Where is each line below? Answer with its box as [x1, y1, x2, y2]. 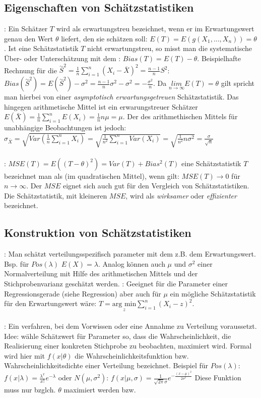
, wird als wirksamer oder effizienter [125, 190, 237, 201]
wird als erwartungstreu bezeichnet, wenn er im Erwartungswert [56, 23, 254, 34]
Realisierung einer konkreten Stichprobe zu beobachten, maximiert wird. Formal [4, 340, 252, 351]
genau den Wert [4, 33, 53, 43]
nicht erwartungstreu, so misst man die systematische [87, 43, 252, 54]
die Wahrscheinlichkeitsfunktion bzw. [75, 350, 189, 361]
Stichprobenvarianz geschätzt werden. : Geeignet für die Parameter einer [4, 278, 228, 289]
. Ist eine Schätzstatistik [4, 43, 79, 54]
